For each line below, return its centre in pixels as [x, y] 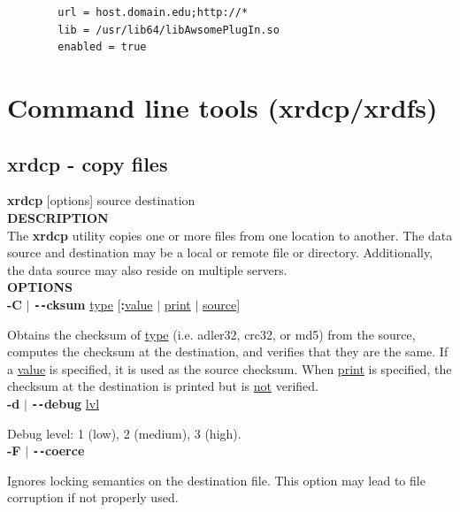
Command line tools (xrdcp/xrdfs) [222, 107]
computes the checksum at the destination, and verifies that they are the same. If [228, 352]
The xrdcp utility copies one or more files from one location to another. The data [230, 235]
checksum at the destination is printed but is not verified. [163, 386]
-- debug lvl [65, 403]
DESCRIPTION [58, 217]
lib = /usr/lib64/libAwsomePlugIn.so [169, 30]
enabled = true [102, 47]
